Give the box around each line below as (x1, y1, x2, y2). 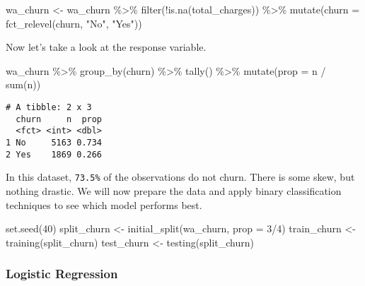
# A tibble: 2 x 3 (6, 102, 92, 112)
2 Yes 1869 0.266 (6, 149, 103, 160)
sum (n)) (6, 77, 41, 92)
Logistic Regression (6, 265, 118, 282)
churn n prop (16, 114, 103, 124)
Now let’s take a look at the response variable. (6, 40, 207, 54)
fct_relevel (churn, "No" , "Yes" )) (6, 16, 142, 30)
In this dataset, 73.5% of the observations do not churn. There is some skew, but (6, 169, 355, 184)
